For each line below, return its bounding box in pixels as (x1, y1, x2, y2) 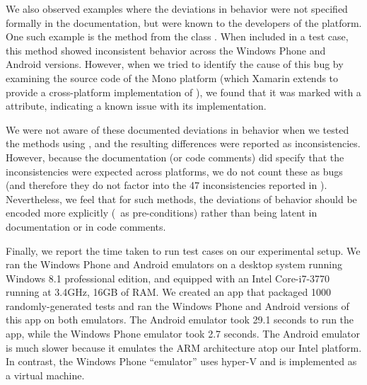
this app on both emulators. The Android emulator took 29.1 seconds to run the (6, 312, 354, 327)
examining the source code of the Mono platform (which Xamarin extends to (6, 70, 339, 85)
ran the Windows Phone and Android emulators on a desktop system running (6, 257, 342, 272)
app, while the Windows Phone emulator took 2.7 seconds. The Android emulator (6, 326, 361, 341)
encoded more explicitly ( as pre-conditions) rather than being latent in (6, 205, 318, 220)
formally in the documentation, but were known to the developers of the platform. (6, 15, 362, 30)
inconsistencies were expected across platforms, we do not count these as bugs (6, 163, 343, 178)
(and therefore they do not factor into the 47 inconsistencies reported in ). (6, 178, 327, 192)
